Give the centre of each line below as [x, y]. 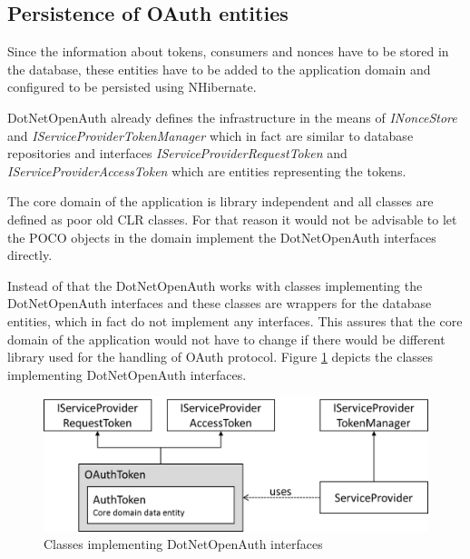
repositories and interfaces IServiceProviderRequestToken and [177, 153]
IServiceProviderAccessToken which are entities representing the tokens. [207, 170]
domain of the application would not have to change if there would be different [226, 339]
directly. [30, 255]
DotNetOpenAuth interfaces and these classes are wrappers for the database [220, 303]
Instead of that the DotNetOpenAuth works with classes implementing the [215, 285]
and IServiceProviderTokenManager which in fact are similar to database [211, 135]
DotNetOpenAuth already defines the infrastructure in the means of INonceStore [232, 117]
